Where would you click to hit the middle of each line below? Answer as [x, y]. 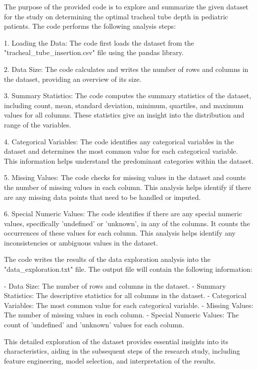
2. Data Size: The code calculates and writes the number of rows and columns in [126, 69]
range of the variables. [38, 124]
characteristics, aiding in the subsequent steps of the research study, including [122, 351]
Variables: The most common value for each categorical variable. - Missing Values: [129, 305]
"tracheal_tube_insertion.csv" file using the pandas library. [94, 52]
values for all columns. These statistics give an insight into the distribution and [124, 115]
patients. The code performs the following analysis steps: [90, 26]
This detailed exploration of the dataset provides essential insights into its [116, 341]
